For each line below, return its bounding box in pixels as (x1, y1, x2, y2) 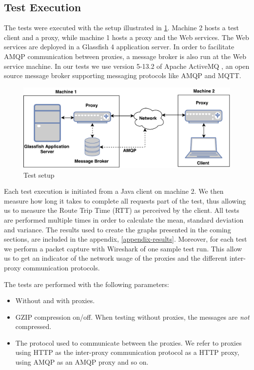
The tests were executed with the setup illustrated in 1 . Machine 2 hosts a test (4, 22, 239, 33)
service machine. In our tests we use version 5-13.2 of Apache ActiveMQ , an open (4, 61, 250, 71)
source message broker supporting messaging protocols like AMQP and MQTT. (4, 70, 241, 81)
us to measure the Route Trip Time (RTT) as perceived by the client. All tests (4, 205, 239, 215)
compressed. (15, 321, 52, 331)
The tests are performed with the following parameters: (4, 279, 169, 289)
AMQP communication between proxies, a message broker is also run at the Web (4, 51, 246, 61)
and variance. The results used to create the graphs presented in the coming (4, 224, 231, 234)
